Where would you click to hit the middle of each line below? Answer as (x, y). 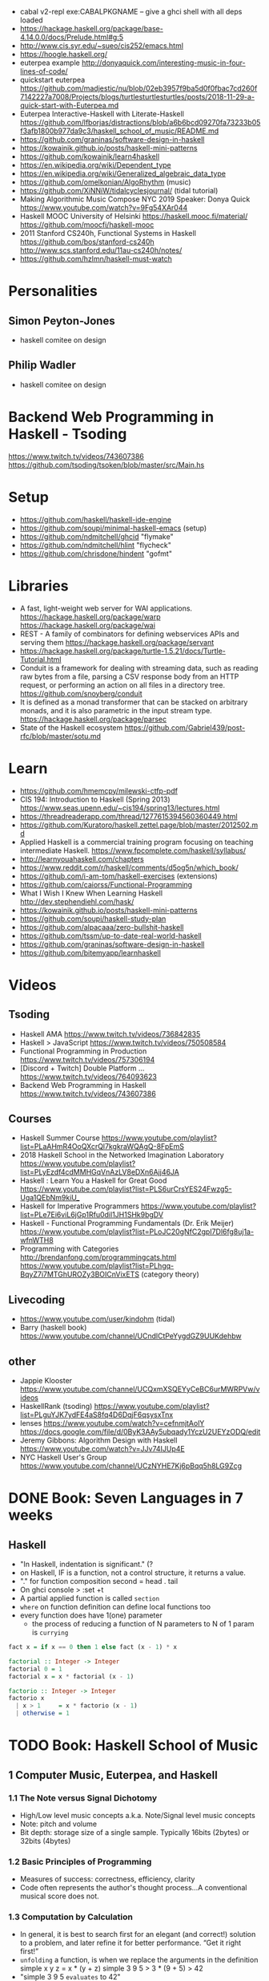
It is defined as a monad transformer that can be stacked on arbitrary (134, 702)
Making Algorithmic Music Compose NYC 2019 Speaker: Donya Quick (135, 199)
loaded (31, 20)
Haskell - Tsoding (68, 434)
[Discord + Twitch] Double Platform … (82, 1068)
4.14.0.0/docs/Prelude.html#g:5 (72, 37)
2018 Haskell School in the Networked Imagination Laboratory (122, 1155)
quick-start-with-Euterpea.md (69, 105)
